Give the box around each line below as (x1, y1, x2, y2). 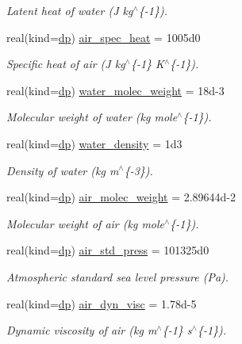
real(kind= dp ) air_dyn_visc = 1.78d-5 (6, 295, 197, 312)
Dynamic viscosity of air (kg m (6, 322, 157, 338)
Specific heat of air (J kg (6, 55, 125, 72)
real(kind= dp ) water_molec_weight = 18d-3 (6, 82, 225, 98)
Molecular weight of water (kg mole (6, 109, 178, 125)
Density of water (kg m (6, 162, 119, 178)
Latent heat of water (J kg (6, 2, 133, 18)
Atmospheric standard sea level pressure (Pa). (6, 268, 229, 285)
